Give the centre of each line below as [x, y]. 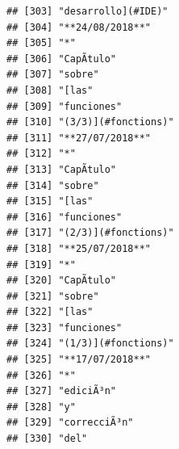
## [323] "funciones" [65, 327]
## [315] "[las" [50, 201]
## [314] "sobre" [53, 185]
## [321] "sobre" [53, 296]
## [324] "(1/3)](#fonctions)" [90, 344]
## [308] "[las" [50, 90]
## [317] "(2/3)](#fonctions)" [90, 233]
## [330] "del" [47, 439]
